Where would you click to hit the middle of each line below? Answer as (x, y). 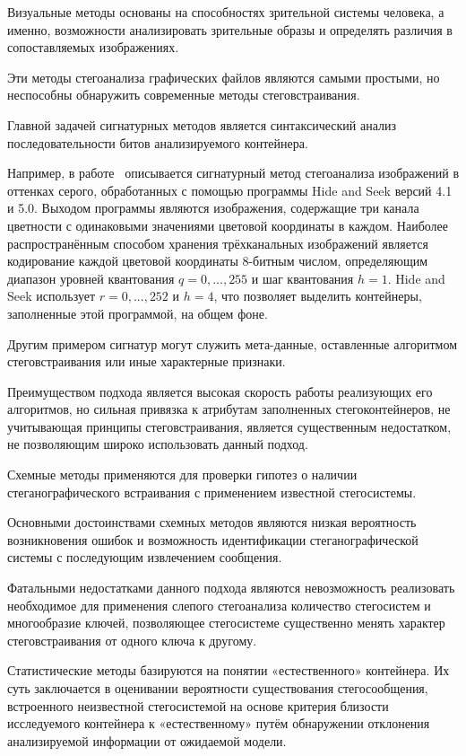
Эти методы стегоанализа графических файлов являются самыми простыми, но (224, 77)
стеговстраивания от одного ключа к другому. (132, 640)
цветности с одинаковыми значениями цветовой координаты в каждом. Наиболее (228, 225)
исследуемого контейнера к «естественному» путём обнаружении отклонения (219, 723)
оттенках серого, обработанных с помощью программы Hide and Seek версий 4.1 (230, 190)
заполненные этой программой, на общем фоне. (138, 313)
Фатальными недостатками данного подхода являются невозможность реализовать (231, 588)
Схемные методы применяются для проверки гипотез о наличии (182, 475)
